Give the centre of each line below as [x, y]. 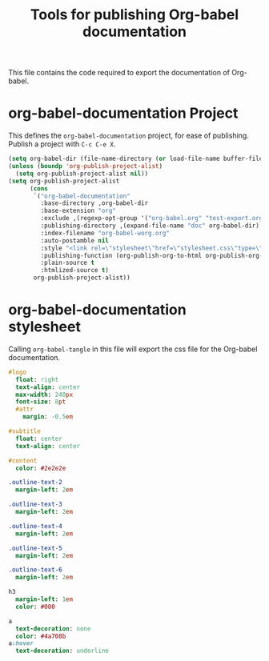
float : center [39, 439]
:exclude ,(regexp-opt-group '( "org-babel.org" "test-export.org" [153, 218]
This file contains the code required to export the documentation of [119, 73]
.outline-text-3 [35, 505]
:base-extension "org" [78, 211]
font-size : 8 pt [41, 402]
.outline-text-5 [35, 548]
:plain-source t [67, 263]
